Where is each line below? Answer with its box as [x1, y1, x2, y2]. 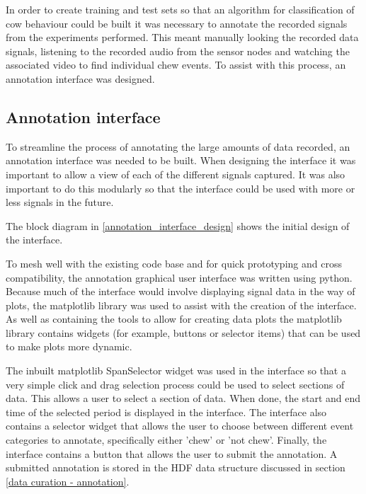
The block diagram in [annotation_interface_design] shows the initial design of [6, 218, 350, 233]
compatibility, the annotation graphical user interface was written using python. [6, 270, 353, 285]
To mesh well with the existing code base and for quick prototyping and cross [6, 255, 342, 270]
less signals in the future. [6, 195, 114, 209]
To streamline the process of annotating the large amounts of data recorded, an [6, 139, 350, 154]
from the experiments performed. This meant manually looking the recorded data [6, 30, 359, 45]
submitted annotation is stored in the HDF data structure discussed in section [6, 460, 345, 475]
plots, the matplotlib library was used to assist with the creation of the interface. [6, 297, 357, 312]
